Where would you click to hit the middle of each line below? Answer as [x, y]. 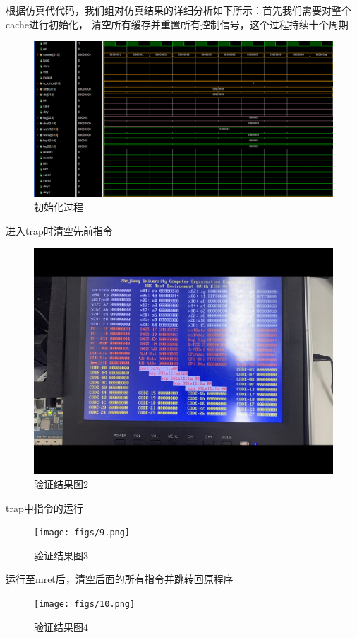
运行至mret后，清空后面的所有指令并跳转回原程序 [120, 579]
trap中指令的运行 [44, 507]
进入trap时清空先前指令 [59, 230]
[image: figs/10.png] [85, 604]
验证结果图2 [61, 483]
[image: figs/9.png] [82, 533]
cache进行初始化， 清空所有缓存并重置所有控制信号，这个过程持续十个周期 [177, 24]
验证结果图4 [61, 626]
